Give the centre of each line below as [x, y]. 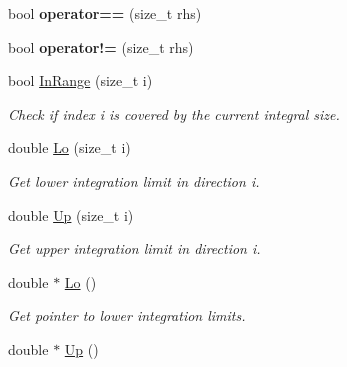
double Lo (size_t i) [69, 147]
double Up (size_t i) [71, 214]
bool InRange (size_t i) [80, 80]
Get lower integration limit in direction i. [134, 180]
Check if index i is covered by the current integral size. [174, 113]
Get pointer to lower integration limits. [127, 315]
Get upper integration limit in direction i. [134, 248]
